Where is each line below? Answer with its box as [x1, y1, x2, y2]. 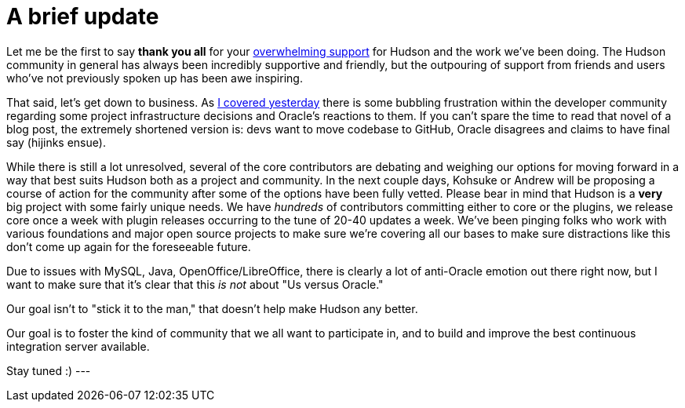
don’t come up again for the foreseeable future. [6, 239, 251, 253]
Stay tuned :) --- [6, 363, 91, 377]
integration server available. [6, 339, 150, 353]
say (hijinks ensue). [6, 135, 106, 149]
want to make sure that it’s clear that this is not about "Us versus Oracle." [6, 277, 384, 291]
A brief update [6, 3, 159, 30]
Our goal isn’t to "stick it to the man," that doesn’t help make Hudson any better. [6, 301, 418, 315]
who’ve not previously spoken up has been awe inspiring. [6, 71, 303, 85]
